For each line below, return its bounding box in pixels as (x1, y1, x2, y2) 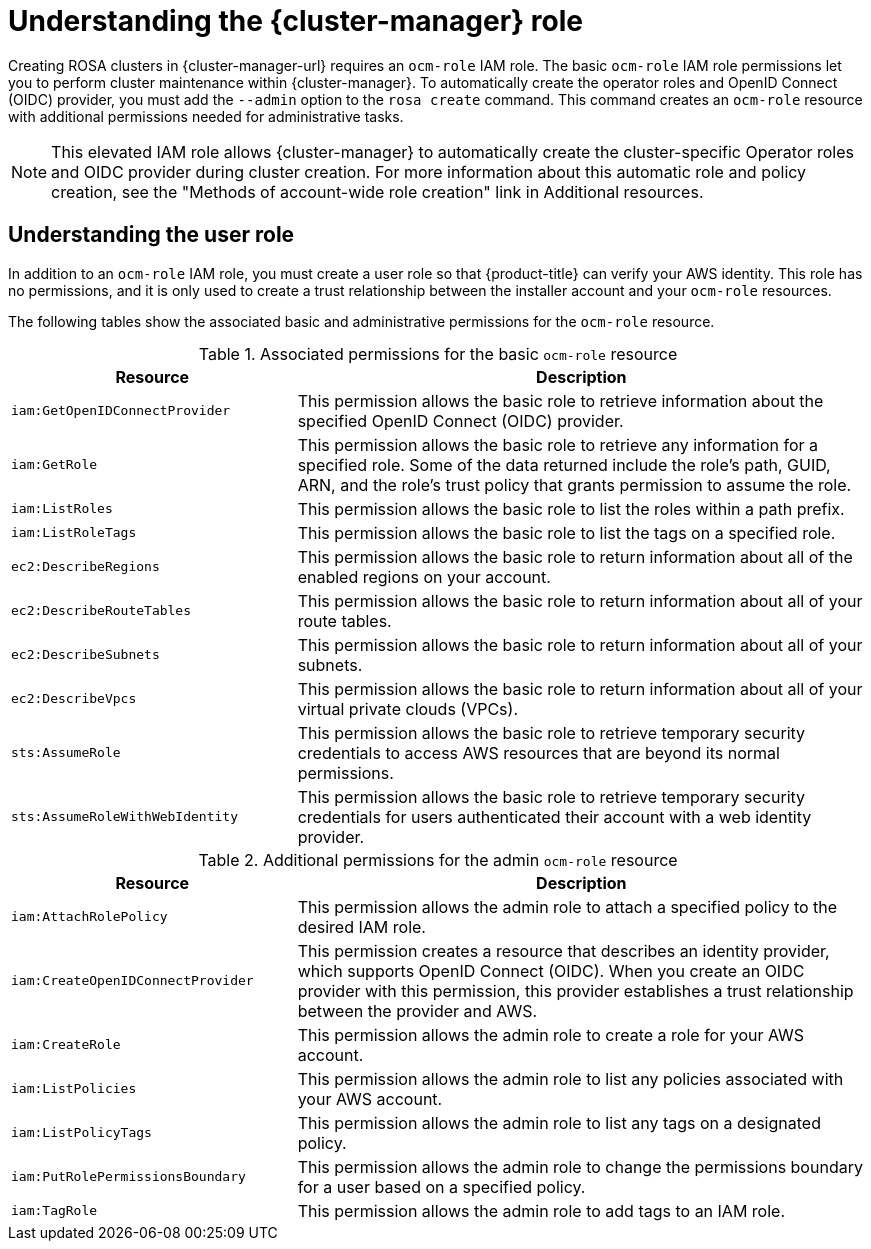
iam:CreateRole (11, 1037, 121, 1053)
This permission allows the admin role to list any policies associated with (297, 1068, 844, 1089)
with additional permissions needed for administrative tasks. (8, 107, 404, 125)
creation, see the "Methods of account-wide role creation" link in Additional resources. (51, 181, 704, 202)
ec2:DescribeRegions (11, 559, 160, 575)
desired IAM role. (297, 916, 426, 937)
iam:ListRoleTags (11, 525, 137, 541)
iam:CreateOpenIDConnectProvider (11, 973, 254, 989)
